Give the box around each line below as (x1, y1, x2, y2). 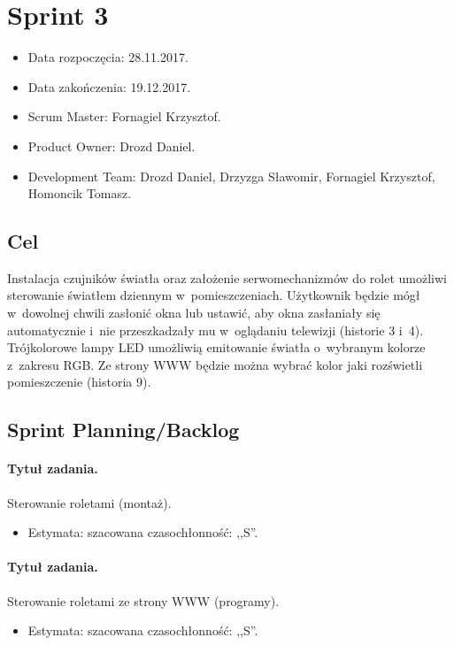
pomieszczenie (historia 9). (7, 372, 151, 391)
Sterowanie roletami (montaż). (7, 493, 172, 511)
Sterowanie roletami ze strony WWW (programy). (7, 591, 280, 610)
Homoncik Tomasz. (27, 184, 132, 203)
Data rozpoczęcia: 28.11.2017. (27, 48, 189, 66)
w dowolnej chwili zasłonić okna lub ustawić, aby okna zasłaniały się (7, 303, 381, 322)
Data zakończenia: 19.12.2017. (27, 77, 191, 96)
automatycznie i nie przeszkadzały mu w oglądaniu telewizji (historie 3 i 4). (7, 320, 424, 339)
